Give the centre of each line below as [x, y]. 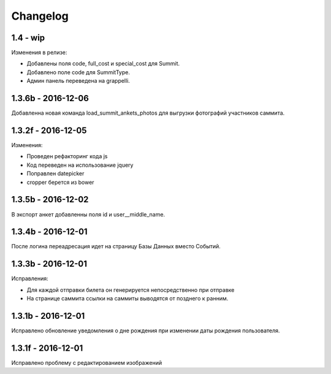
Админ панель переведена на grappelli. [78, 81]
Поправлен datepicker [55, 174]
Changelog [40, 16]
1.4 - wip [28, 38]
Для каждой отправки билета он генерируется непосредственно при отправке [131, 290]
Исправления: [30, 278]
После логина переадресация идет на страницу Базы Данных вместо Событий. [116, 246]
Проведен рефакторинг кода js [67, 156]
